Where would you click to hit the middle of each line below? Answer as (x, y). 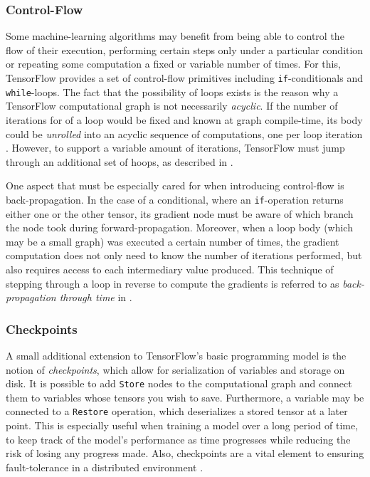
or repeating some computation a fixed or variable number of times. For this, (173, 64)
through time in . (96, 297)
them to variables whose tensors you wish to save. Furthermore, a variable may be (185, 397)
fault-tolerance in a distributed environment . (105, 467)
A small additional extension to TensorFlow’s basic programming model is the (176, 355)
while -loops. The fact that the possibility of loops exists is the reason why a (172, 91)
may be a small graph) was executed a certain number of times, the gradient (173, 241)
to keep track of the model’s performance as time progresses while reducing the (178, 439)
